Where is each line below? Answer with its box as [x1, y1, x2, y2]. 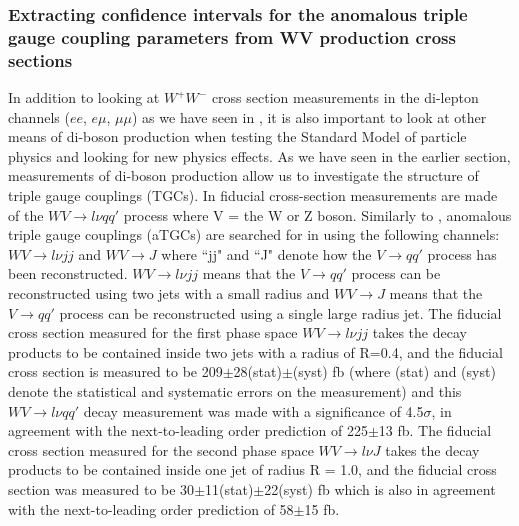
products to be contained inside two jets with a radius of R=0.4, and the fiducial [8, 341, 503, 362]
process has [427, 243, 497, 264]
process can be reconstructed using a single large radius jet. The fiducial [59, 302, 502, 323]
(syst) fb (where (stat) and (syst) [292, 361, 496, 382]
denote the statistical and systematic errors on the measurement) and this [8, 380, 462, 401]
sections [8, 47, 73, 72]
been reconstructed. [8, 263, 128, 284]
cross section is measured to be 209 [8, 361, 223, 382]
